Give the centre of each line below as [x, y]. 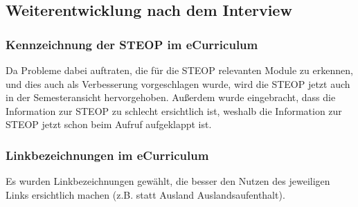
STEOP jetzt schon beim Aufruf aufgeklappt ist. [109, 124]
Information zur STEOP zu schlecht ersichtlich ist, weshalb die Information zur [174, 110]
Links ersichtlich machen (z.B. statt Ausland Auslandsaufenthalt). [145, 194]
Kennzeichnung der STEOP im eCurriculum [132, 44]
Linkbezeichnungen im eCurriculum [107, 155]
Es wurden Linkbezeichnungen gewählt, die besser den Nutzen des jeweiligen [168, 181]
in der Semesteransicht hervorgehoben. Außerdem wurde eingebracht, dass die [171, 97]
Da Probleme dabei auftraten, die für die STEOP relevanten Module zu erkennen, [179, 70]
